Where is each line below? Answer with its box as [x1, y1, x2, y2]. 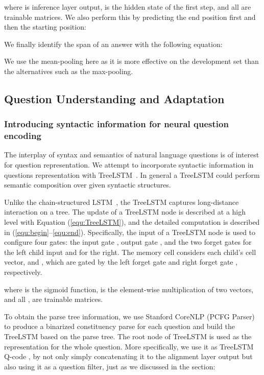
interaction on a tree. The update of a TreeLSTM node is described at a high [4, 206, 246, 217]
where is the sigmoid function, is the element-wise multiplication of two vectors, [4, 284, 254, 294]
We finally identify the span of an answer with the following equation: [4, 38, 223, 49]
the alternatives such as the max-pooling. [4, 65, 133, 76]
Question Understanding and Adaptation [4, 90, 225, 106]
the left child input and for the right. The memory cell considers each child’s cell [4, 246, 256, 257]
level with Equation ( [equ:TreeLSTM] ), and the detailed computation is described [4, 217, 260, 227]
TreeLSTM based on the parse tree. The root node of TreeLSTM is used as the [4, 331, 252, 341]
